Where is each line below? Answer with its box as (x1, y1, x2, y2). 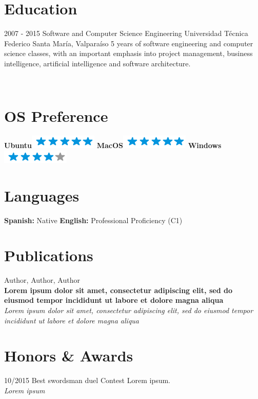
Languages (4, 185, 80, 206)
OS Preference (4, 105, 108, 126)
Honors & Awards (4, 345, 133, 366)
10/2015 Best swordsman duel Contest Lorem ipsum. (4, 375, 171, 386)
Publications (4, 245, 93, 266)
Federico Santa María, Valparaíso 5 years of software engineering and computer (4, 38, 253, 48)
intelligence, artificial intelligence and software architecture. (4, 58, 191, 68)
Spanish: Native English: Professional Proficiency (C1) (4, 214, 183, 225)
